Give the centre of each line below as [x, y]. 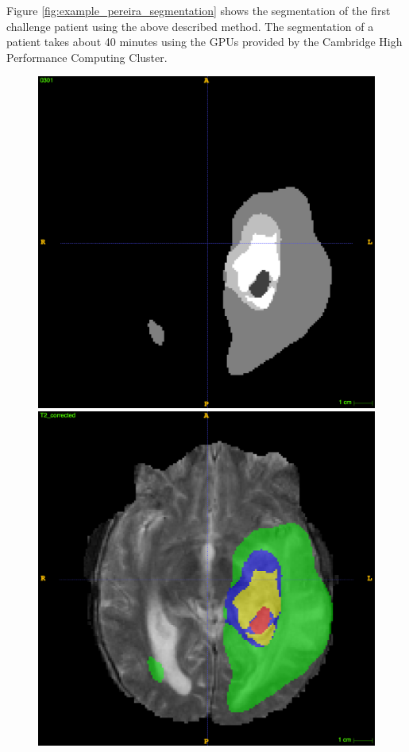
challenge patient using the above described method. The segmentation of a [190, 26]
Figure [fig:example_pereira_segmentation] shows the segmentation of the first [199, 10]
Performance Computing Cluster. [87, 57]
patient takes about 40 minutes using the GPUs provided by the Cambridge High [204, 42]
